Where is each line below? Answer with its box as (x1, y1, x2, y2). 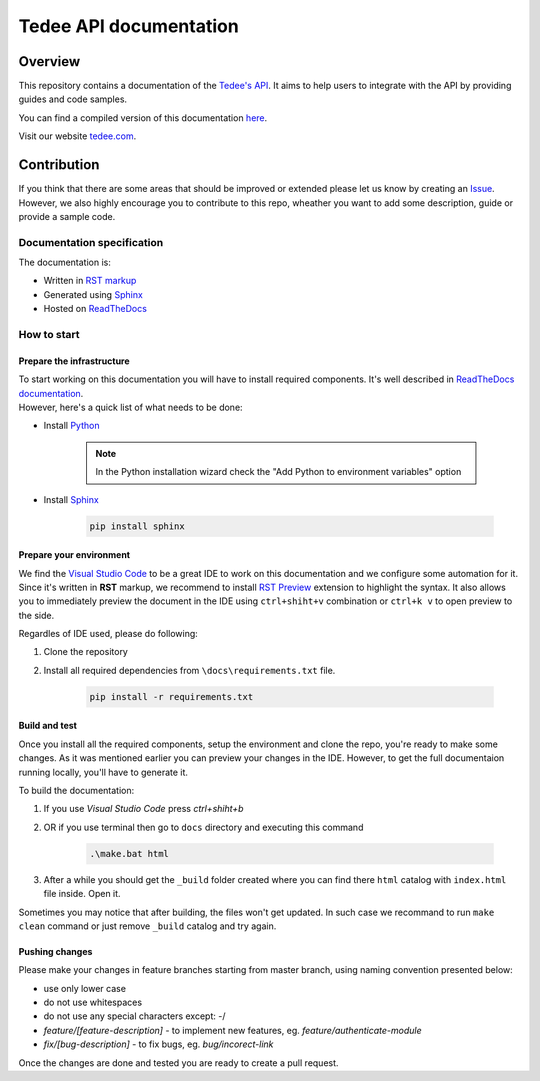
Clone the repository (43, 646, 129, 658)
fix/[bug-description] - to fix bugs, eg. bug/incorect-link (43, 1038, 274, 1050)
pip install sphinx (89, 520, 185, 532)
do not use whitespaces (43, 996, 143, 1009)
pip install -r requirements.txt (89, 691, 254, 702)
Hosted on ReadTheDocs (43, 303, 147, 315)
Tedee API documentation (18, 15, 239, 37)
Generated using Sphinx (43, 288, 144, 300)
